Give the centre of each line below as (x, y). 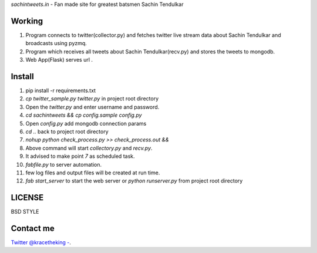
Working (27, 21)
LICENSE (27, 198)
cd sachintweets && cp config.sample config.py (84, 115)
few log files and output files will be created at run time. (93, 173)
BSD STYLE (25, 212)
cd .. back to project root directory (67, 131)
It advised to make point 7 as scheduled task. (80, 156)
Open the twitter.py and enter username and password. (92, 107)
